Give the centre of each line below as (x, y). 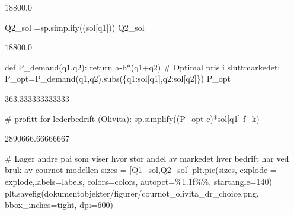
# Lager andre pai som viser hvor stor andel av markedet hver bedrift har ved (147, 158)
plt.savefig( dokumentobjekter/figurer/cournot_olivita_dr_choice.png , (132, 193)
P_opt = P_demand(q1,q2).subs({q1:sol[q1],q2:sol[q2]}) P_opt (118, 78)
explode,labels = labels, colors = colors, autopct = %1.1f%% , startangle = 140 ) (138, 181)
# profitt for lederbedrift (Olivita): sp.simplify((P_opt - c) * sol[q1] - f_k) (132, 118)
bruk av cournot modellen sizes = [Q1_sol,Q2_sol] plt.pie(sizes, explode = (141, 170)
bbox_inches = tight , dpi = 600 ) (59, 205)
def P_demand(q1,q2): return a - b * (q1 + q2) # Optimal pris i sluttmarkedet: (143, 67)
